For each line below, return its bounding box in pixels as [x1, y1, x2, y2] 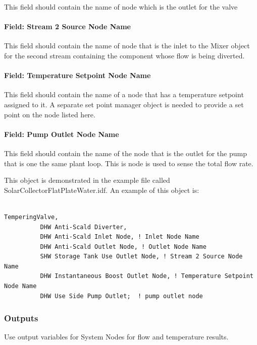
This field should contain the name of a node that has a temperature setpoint [4, 89, 244, 100]
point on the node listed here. [4, 109, 95, 119]
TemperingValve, [4, 213, 59, 221]
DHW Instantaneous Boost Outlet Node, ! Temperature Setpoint [40, 272, 253, 280]
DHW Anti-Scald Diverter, [40, 223, 127, 231]
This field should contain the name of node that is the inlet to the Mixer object [4, 40, 250, 51]
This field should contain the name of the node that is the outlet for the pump [4, 148, 247, 158]
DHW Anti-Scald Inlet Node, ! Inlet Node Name [40, 233, 199, 241]
